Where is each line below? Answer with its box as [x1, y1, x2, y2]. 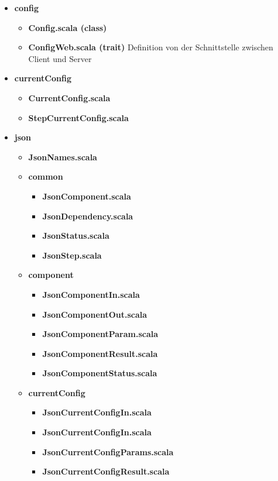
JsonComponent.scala [42, 190, 131, 202]
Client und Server [28, 52, 92, 64]
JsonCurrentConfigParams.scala [42, 445, 174, 458]
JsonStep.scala [42, 249, 102, 261]
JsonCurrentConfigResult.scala [42, 465, 170, 477]
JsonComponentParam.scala [42, 328, 159, 340]
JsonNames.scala [28, 150, 97, 163]
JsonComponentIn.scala [42, 288, 140, 300]
